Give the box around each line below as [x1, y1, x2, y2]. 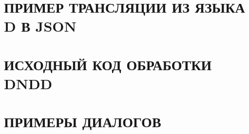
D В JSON [4, 16, 77, 36]
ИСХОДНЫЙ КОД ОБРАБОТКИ [4, 54, 212, 74]
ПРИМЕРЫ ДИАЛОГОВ [4, 112, 161, 132]
